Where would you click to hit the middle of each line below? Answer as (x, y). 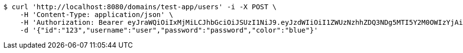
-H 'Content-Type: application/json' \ (96, 15)
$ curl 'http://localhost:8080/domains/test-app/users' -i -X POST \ (140, 7)
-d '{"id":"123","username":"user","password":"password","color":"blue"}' (169, 30)
